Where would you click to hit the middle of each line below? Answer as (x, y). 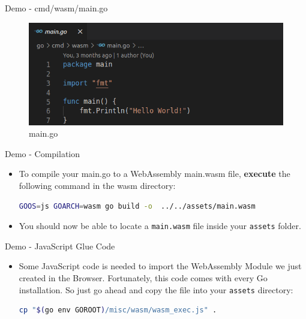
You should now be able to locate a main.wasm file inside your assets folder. (160, 226)
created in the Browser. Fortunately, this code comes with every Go (143, 277)
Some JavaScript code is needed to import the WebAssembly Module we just (160, 266)
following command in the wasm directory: (97, 185)
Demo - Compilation (43, 153)
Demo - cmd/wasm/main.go (56, 8)
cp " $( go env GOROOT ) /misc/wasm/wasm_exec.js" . (118, 310)
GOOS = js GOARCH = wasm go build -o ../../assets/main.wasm (137, 206)
